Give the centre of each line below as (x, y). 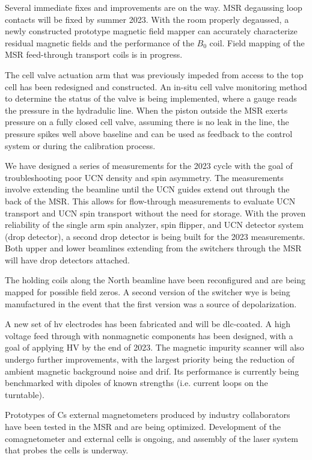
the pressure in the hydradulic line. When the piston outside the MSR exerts (146, 110)
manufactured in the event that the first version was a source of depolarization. (151, 303)
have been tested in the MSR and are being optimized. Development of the (143, 426)
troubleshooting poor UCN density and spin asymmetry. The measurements (144, 177)
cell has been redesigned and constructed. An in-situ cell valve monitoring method (156, 86)
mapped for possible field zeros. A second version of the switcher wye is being (148, 292)
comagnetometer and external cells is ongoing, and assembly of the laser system (151, 438)
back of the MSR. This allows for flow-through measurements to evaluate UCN (150, 201)
